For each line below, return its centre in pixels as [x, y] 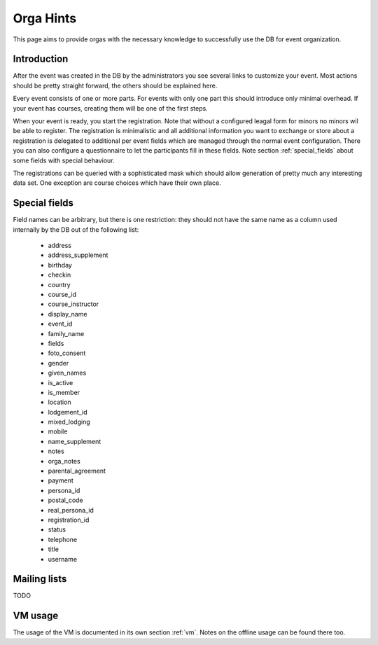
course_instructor [73, 304]
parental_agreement [77, 471]
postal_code [65, 500]
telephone [62, 539]
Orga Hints [45, 18]
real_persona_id [71, 510]
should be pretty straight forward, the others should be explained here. [115, 85]
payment [61, 480]
